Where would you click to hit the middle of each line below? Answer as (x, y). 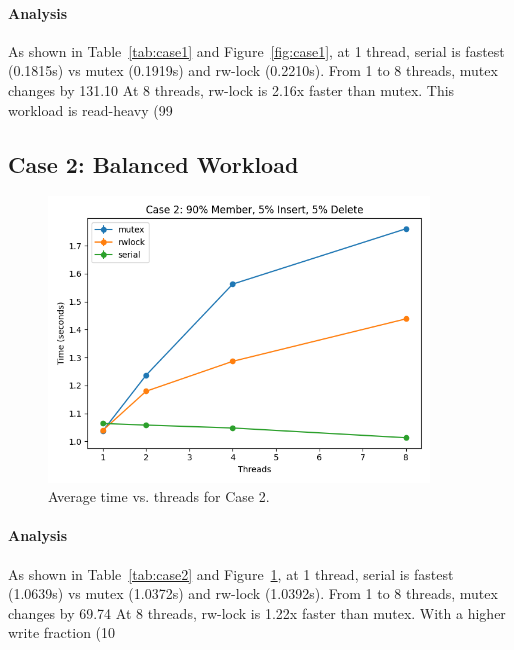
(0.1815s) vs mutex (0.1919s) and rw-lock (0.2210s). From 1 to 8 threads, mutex (253, 70)
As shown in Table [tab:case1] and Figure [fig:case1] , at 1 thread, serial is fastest (256, 50)
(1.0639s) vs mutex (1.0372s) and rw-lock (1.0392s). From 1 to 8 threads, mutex (253, 593)
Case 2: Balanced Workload (153, 163)
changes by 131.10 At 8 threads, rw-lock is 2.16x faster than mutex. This (231, 89)
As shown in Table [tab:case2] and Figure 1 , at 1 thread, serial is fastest (231, 573)
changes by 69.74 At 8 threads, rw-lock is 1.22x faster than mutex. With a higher (257, 612)
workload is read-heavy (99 (90, 109)
